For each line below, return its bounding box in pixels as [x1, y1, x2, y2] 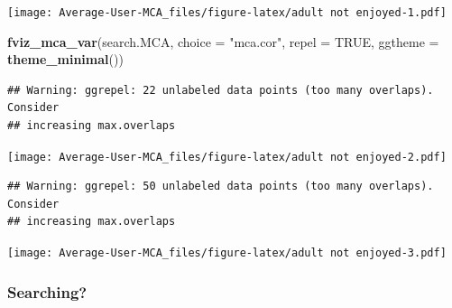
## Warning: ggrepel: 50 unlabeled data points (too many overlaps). [7, 180, 434, 193]
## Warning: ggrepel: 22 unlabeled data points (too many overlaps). [7, 83, 434, 97]
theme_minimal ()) [7, 50, 124, 69]
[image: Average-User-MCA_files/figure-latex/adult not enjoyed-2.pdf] [7, 150, 447, 163]
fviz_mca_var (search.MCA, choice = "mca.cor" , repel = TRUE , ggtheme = [7, 32, 439, 51]
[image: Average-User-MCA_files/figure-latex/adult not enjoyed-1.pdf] [7, 6, 447, 19]
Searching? [7, 280, 88, 303]
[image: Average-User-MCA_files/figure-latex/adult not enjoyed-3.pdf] [7, 247, 447, 260]
